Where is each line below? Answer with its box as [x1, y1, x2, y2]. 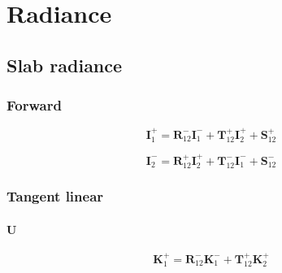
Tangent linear [7, 186, 104, 206]
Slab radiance [7, 52, 123, 77]
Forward [7, 95, 62, 115]
